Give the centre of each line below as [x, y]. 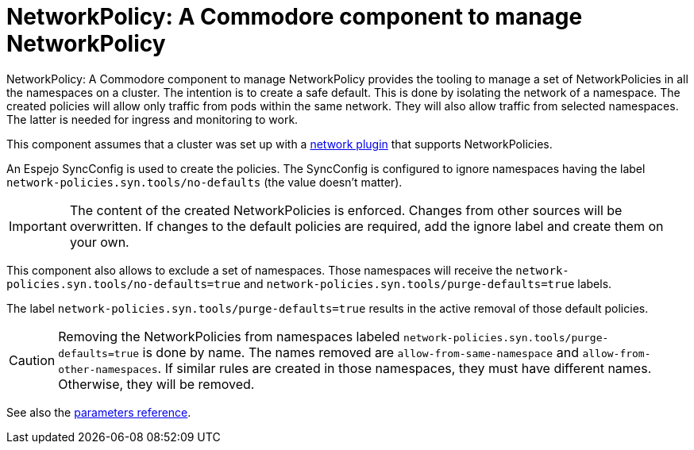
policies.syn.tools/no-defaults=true [124, 284]
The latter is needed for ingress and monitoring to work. [152, 119]
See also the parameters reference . [99, 412]
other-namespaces [108, 369]
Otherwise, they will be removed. [156, 384]
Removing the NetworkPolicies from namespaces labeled [229, 336]
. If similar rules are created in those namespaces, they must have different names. [405, 368]
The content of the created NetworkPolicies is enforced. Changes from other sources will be [346, 210]
